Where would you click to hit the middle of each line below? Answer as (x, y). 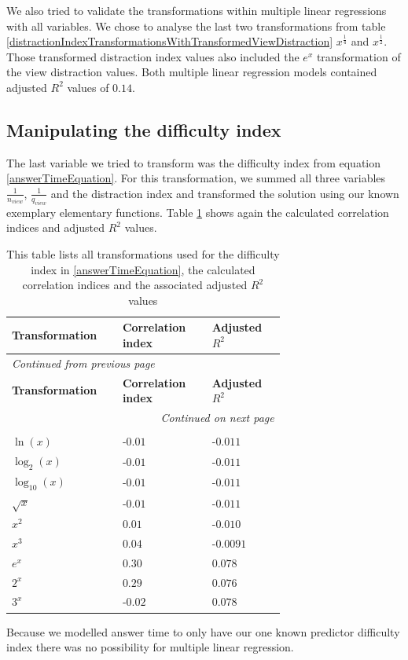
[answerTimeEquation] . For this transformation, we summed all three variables (196, 178)
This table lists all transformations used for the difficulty (143, 253)
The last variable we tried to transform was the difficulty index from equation (194, 162)
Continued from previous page (83, 363)
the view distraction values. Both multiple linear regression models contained (192, 72)
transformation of (358, 56)
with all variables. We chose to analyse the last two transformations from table (196, 26)
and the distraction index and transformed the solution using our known (225, 193)
